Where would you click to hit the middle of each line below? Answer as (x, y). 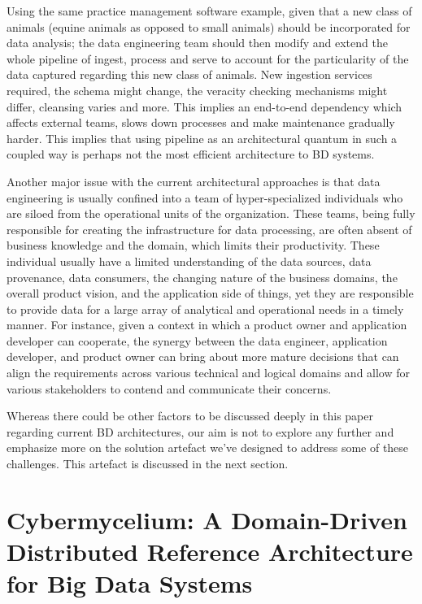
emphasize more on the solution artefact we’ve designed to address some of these (208, 448)
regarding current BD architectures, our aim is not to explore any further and (200, 431)
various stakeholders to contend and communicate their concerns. (169, 388)
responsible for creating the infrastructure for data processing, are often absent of (209, 229)
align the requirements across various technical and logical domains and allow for (209, 373)
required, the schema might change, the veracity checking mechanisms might (197, 90)
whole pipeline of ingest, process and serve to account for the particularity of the (208, 58)
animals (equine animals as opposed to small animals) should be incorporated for (209, 26)
